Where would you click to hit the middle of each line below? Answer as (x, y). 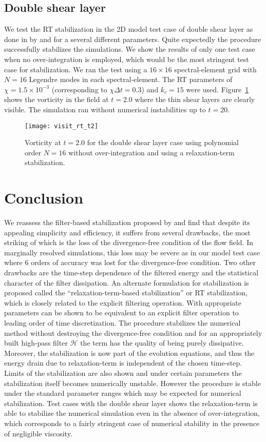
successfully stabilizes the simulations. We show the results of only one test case (130, 49)
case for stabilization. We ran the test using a (76, 69)
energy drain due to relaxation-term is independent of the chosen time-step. (123, 363)
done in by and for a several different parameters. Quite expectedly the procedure (133, 39)
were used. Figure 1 (217, 89)
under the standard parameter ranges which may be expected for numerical (123, 393)
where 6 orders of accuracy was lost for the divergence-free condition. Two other (130, 262)
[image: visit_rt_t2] (62, 126)
